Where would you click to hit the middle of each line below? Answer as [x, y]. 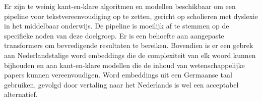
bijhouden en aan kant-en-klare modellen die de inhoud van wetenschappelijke [124, 65]
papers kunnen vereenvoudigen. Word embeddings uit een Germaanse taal [118, 75]
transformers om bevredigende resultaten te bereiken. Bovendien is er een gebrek [129, 45]
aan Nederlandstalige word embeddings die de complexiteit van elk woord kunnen [130, 55]
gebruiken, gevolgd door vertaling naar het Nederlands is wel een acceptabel [121, 84]
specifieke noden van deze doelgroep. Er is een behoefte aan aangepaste [114, 35]
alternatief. [21, 94]
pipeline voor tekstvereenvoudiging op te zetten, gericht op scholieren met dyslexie [131, 16]
